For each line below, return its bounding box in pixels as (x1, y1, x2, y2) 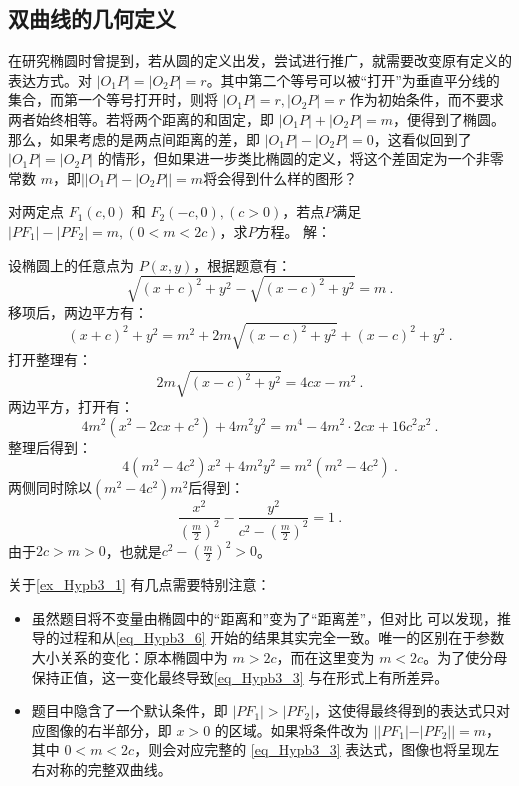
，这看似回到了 (373, 128, 472, 149)
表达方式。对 (8, 69, 92, 90)
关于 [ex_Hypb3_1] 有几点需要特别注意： (8, 574, 271, 595)
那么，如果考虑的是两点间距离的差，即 (8, 128, 260, 149)
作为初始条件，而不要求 (349, 89, 504, 110)
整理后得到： (8, 436, 92, 457)
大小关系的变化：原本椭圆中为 (31, 646, 228, 667)
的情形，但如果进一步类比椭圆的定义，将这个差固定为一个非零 (97, 148, 504, 169)
